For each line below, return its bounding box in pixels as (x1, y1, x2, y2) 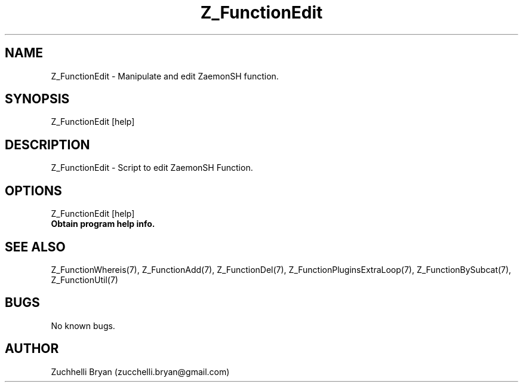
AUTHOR (5, 341, 59, 357)
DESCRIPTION (5, 137, 90, 152)
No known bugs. (51, 320, 115, 331)
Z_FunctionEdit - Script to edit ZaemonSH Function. (51, 162, 253, 173)
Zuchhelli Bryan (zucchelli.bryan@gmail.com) (51, 366, 230, 377)
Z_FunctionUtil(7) (51, 274, 118, 285)
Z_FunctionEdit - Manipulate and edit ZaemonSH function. (51, 70, 279, 81)
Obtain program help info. (51, 219, 155, 229)
